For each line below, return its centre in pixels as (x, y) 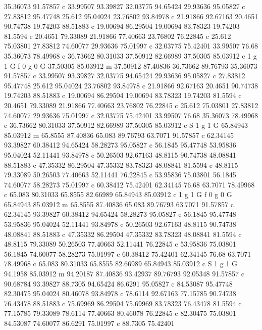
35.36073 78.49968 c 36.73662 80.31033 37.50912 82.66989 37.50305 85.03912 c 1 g (130, 55)
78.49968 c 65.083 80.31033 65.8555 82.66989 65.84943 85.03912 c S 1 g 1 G (121, 264)
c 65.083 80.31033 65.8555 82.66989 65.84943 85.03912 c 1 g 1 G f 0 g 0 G (118, 194)
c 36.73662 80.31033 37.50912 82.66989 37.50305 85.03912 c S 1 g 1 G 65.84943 (126, 125)
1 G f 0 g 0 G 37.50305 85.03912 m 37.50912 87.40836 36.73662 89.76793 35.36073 (131, 65)
